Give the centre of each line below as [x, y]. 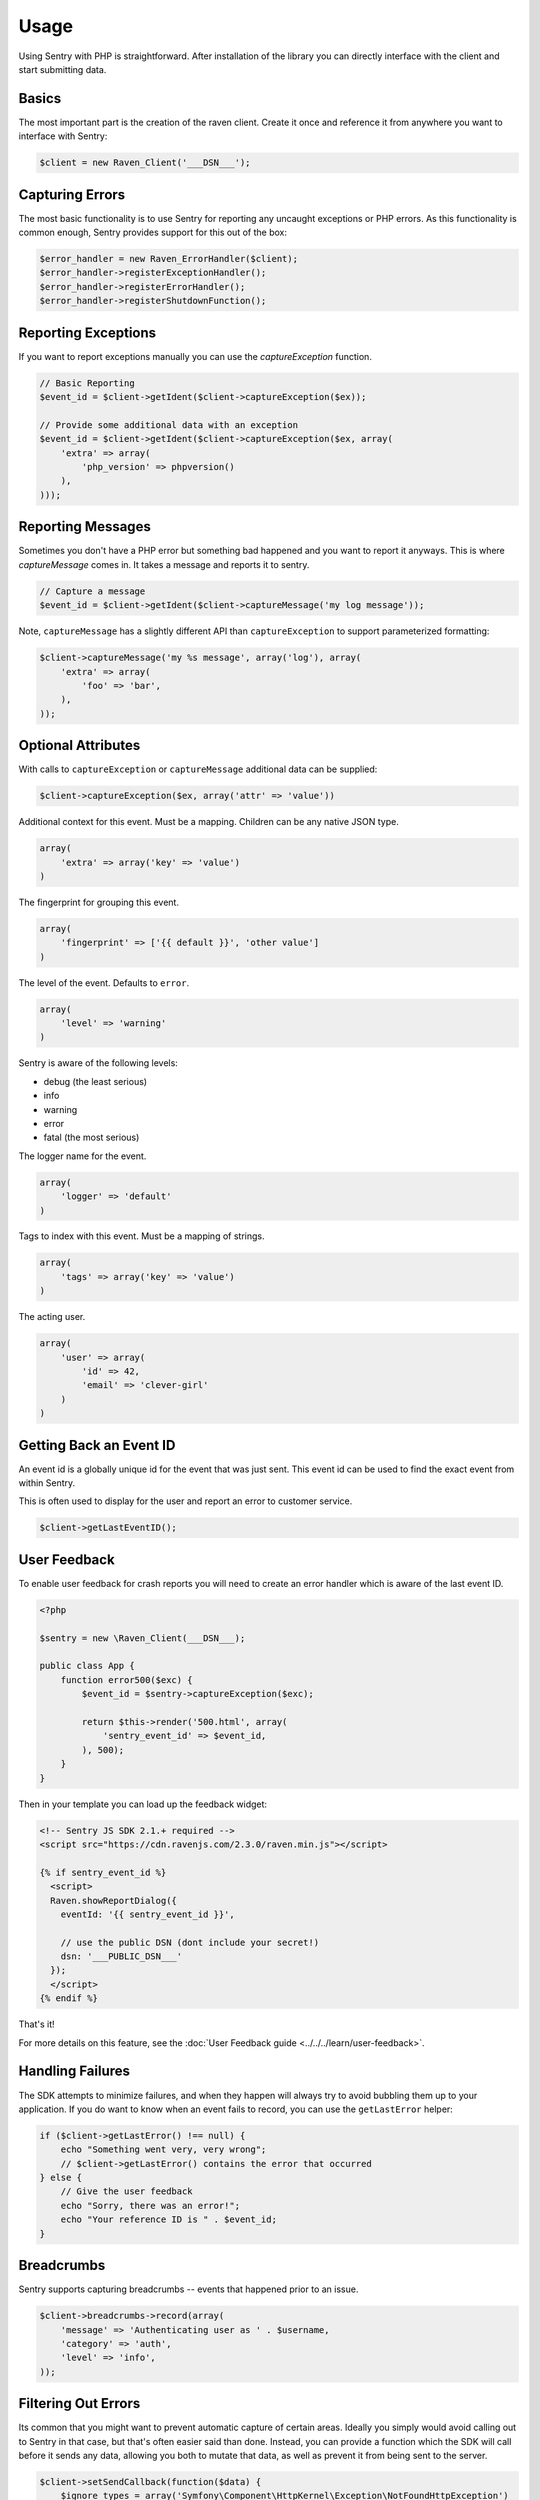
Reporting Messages [85, 526]
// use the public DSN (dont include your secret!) [190, 1942]
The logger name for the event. [82, 1156]
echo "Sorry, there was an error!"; [150, 2205]
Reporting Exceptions [87, 332]
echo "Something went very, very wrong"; [163, 2149]
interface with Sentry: [63, 136]
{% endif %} [69, 1998]
